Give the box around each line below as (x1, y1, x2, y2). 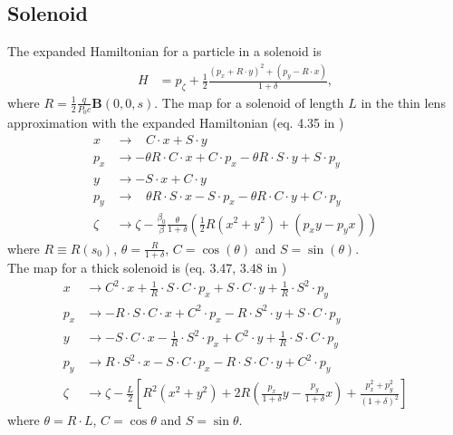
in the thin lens (361, 92, 446, 111)
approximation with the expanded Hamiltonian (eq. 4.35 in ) (7, 113, 344, 132)
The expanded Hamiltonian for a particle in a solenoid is (7, 42, 322, 61)
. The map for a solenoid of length (154, 92, 344, 111)
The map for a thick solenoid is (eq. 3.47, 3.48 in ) (7, 258, 287, 277)
